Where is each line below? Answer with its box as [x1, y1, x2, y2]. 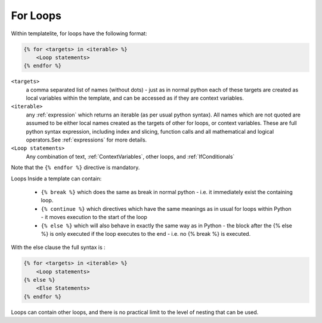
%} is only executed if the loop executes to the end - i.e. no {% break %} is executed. [41, 230, 251, 237]
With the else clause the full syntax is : [11, 244, 106, 251]
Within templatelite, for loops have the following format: [11, 30, 147, 37]
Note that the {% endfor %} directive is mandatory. [11, 164, 140, 171]
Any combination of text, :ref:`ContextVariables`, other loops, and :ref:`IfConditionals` [26, 153, 235, 160]
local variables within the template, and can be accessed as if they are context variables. [26, 94, 244, 101]
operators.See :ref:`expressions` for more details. [26, 136, 147, 143]
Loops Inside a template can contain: [11, 175, 102, 182]
